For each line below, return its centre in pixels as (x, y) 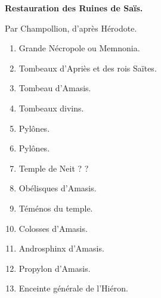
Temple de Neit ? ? (54, 168)
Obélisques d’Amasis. (58, 188)
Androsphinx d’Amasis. (61, 248)
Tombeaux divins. (51, 108)
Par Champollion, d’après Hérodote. (71, 28)
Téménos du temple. (56, 208)
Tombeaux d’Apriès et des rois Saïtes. (88, 68)
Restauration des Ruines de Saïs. (74, 8)
